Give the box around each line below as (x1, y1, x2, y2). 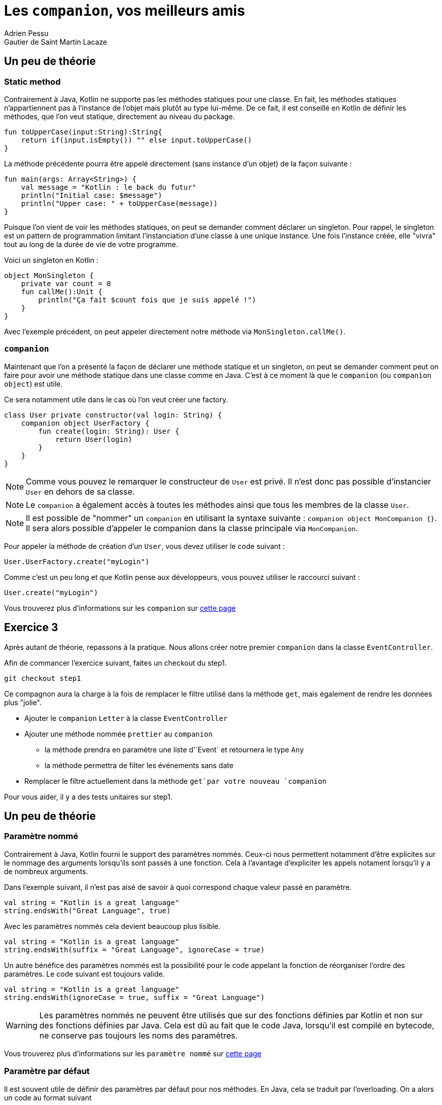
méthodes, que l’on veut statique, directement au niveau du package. (4, 112, 235, 121)
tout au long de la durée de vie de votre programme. (4, 239, 178, 249)
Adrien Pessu (4, 28, 49, 38)
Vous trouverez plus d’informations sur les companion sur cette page (4, 603, 236, 612)
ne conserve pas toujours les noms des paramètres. (39, 1030, 238, 1041)
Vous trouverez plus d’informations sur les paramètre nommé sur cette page (4, 1049, 262, 1058)
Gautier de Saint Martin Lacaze (4, 37, 107, 46)
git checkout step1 (4, 674, 81, 682)
